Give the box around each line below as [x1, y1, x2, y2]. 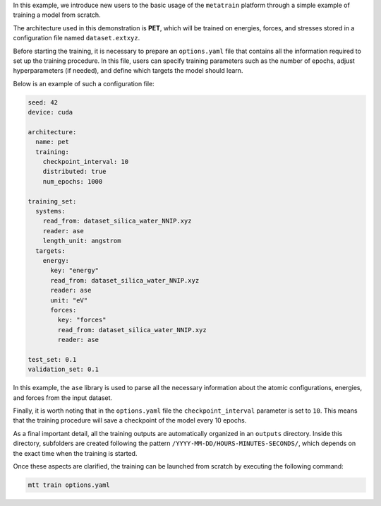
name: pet [35, 138, 70, 146]
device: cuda [28, 108, 73, 117]
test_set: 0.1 [28, 355, 77, 363]
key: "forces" [57, 316, 107, 324]
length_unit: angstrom [42, 237, 121, 245]
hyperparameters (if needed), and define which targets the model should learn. [13, 66, 243, 75]
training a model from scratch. [13, 11, 102, 19]
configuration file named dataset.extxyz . [13, 34, 140, 42]
